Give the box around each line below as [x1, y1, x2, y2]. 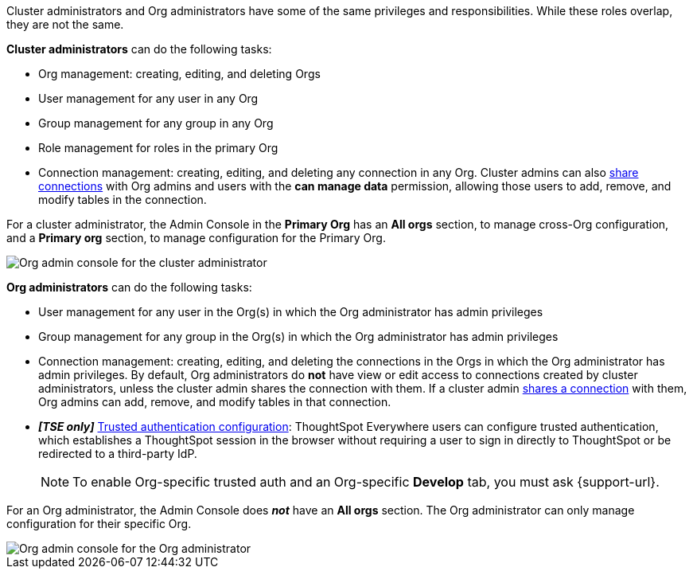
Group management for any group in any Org [38, 116, 274, 130]
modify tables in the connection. [38, 193, 207, 206]
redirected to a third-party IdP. [38, 447, 197, 460]
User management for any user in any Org [38, 92, 259, 105]
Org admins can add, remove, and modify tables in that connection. [38, 395, 391, 409]
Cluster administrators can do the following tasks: [6, 42, 272, 56]
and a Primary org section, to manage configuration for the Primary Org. [6, 231, 386, 244]
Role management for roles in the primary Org [38, 141, 278, 155]
